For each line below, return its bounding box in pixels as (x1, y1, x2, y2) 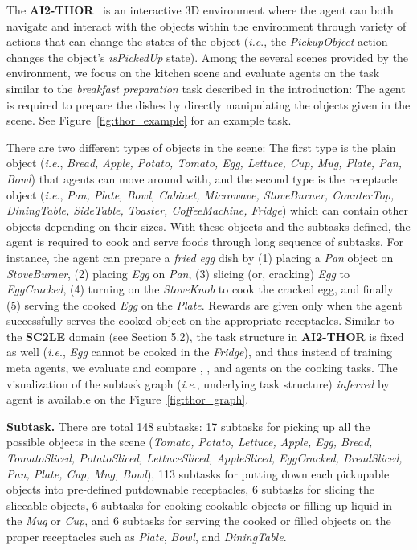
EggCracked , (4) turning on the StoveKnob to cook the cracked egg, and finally (6, 281, 394, 298)
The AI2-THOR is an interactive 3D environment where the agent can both (6, 2, 394, 18)
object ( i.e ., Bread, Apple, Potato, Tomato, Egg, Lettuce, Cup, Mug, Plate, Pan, (6, 154, 402, 171)
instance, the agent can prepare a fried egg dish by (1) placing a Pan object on (6, 248, 394, 265)
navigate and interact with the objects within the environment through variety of (6, 17, 407, 34)
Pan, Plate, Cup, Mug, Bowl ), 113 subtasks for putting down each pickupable (6, 465, 390, 482)
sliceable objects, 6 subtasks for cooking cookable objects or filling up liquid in (6, 496, 393, 513)
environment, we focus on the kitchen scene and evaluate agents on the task (6, 64, 380, 81)
